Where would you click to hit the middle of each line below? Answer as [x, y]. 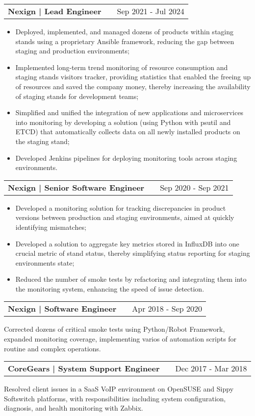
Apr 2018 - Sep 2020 [167, 309]
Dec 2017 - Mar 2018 [211, 368]
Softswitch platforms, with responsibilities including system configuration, [115, 398]
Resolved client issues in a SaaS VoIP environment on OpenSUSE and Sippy [119, 389]
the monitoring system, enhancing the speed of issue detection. [110, 288]
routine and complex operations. [52, 348]
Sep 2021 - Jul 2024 [151, 11]
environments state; [45, 262]
